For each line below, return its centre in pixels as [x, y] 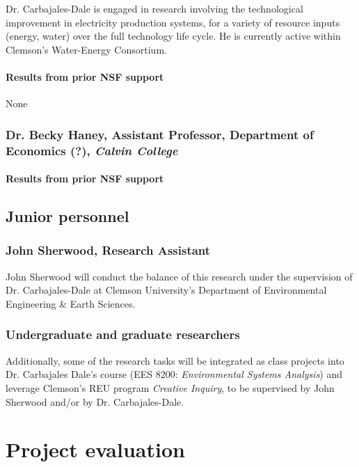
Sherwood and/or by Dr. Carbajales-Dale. [95, 401]
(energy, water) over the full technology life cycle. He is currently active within [173, 36]
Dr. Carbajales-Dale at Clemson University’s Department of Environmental [166, 290]
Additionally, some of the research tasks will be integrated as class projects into [175, 360]
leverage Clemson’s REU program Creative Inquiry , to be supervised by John [170, 387]
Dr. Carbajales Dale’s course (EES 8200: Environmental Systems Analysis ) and [174, 374]
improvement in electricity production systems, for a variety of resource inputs [173, 22]
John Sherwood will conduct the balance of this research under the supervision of [179, 276]
